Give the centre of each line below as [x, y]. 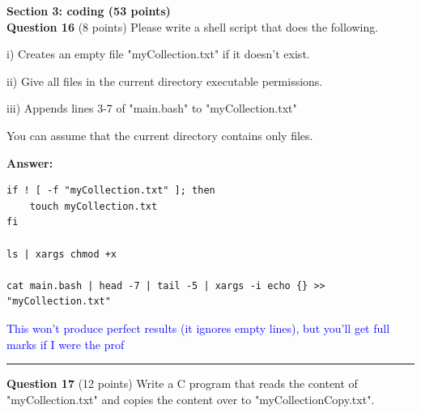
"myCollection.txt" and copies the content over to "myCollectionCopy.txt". [191, 399]
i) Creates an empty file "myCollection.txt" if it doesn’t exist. [158, 54]
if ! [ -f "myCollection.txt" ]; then [111, 191]
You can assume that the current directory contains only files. [160, 135]
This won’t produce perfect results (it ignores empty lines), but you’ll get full [198, 328]
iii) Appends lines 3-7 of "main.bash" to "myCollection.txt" [152, 108]
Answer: [30, 162]
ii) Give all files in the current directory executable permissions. [165, 81]
